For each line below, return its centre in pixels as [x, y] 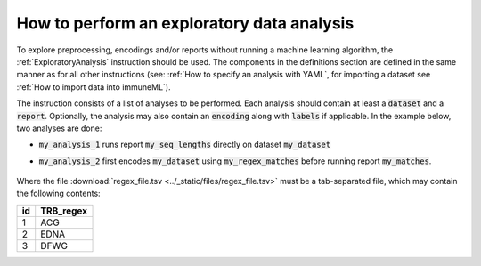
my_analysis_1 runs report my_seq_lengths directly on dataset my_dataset [185, 145]
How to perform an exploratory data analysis [185, 23]
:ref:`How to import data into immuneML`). [94, 87]
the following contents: [59, 193]
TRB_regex [64, 211]
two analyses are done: [59, 128]
